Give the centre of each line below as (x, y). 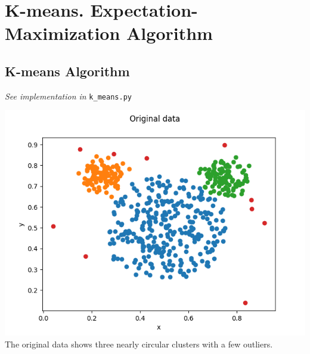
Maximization (63, 33)
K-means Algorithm (67, 71)
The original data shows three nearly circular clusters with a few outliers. (139, 344)
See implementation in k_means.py (68, 96)
